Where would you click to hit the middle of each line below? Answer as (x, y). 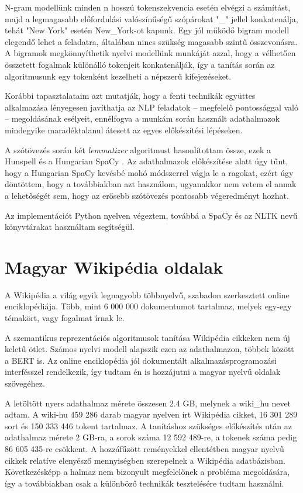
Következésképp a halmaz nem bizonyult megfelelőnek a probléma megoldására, (147, 472)
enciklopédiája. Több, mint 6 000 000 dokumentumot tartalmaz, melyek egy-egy (148, 306)
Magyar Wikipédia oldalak (114, 266)
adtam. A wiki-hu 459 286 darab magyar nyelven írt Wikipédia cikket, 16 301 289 (151, 414)
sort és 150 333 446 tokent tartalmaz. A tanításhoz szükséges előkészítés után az (148, 425)
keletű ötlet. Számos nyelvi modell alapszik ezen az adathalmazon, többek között (149, 349)
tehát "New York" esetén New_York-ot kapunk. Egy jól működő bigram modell (147, 30)
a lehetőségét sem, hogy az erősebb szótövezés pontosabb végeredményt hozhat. (147, 195)
